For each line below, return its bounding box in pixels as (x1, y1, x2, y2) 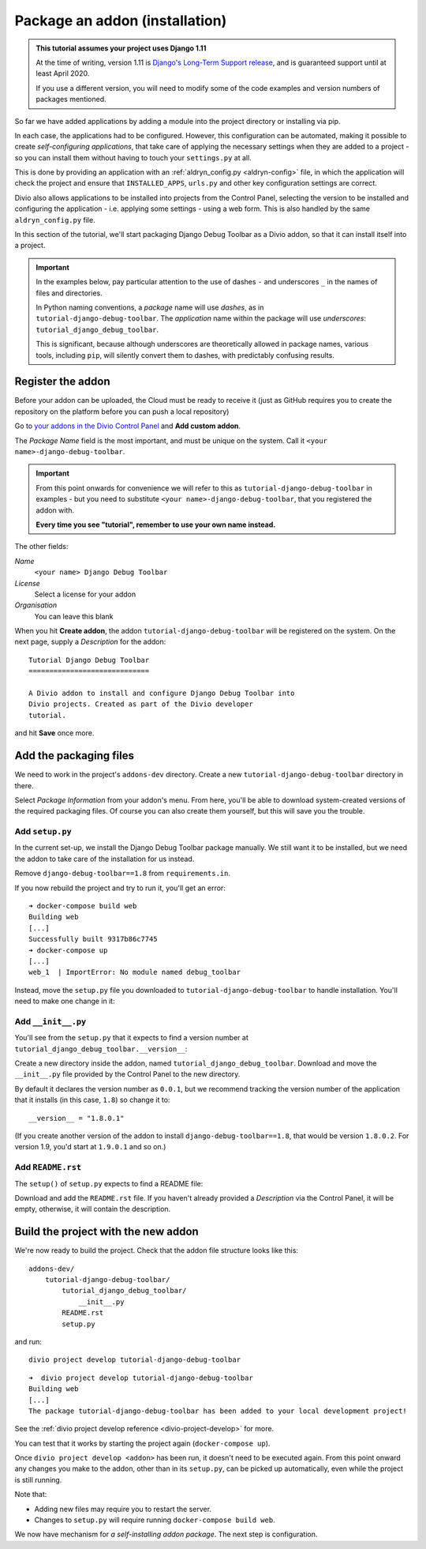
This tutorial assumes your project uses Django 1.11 (35, 43, 207, 53)
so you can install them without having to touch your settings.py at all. (14, 152, 252, 162)
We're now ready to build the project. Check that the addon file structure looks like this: (14, 1246, 299, 1255)
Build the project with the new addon (14, 1225, 199, 1239)
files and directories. (35, 288, 103, 298)
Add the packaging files (14, 749, 134, 762)
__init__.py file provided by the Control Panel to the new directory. (14, 1070, 241, 1079)
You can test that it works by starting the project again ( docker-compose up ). (14, 1438, 271, 1448)
